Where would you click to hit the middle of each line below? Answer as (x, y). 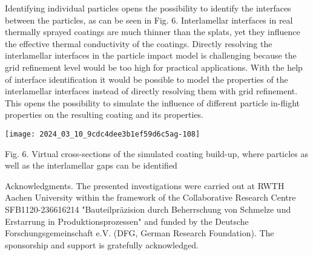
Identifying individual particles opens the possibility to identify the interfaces (148, 8)
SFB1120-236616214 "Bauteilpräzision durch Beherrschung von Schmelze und (148, 209)
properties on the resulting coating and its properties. (104, 115)
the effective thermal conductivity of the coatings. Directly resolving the (139, 43)
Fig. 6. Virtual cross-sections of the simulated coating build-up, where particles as (156, 153)
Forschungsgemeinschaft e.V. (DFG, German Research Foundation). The (140, 233)
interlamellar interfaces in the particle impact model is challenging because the (151, 55)
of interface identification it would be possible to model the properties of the (147, 79)
